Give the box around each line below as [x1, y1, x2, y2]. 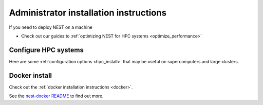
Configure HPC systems [9, 46, 84, 54]
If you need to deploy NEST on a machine [9, 24, 93, 30]
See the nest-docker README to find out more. [9, 93, 104, 99]
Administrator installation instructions [9, 7, 167, 18]
